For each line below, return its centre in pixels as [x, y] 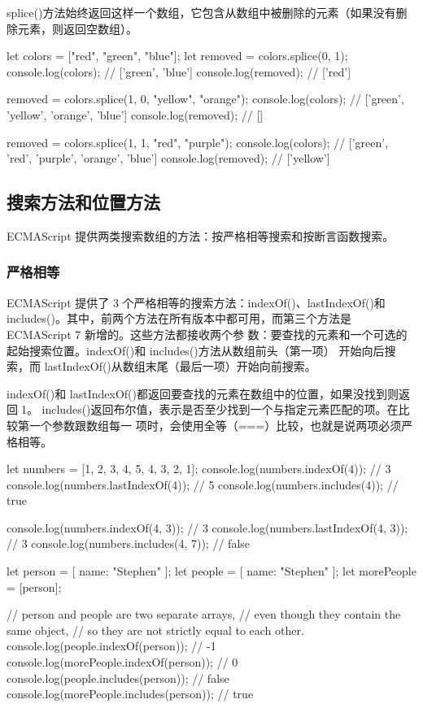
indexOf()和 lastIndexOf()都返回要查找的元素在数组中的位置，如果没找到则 [203, 393]
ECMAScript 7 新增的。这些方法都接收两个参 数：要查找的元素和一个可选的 [207, 334]
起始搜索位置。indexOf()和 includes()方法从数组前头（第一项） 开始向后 [196, 350]
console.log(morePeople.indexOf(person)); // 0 [122, 662]
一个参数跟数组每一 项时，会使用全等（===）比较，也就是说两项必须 [215, 425]
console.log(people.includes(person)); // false [118, 678]
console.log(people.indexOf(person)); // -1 [111, 646]
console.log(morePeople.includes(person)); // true [130, 694]
